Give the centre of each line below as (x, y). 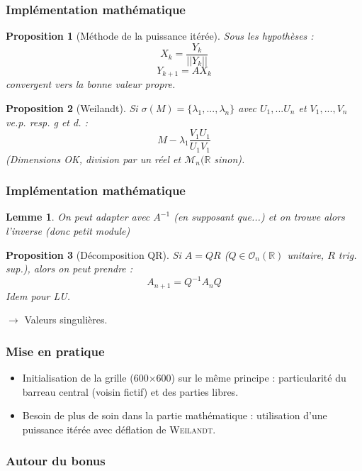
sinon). (230, 159)
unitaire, (306, 254)
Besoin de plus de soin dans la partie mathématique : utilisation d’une (175, 415)
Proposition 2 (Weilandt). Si (72, 107)
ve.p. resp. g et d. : (47, 122)
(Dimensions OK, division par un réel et (94, 159)
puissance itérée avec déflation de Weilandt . (119, 429)
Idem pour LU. (38, 295)
